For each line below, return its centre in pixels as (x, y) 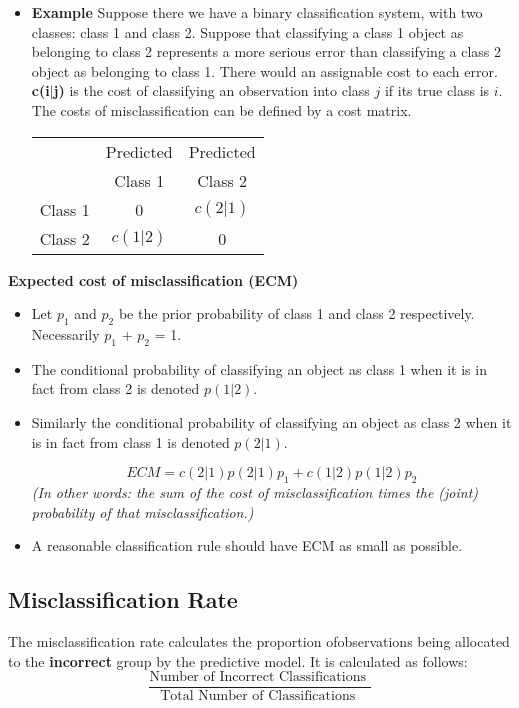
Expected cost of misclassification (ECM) (153, 279)
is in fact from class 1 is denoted (130, 441)
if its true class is (437, 90)
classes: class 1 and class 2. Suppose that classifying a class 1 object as (247, 31)
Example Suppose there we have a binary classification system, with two (257, 12)
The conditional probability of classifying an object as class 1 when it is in (259, 368)
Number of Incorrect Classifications (257, 677)
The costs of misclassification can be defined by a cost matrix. (221, 109)
